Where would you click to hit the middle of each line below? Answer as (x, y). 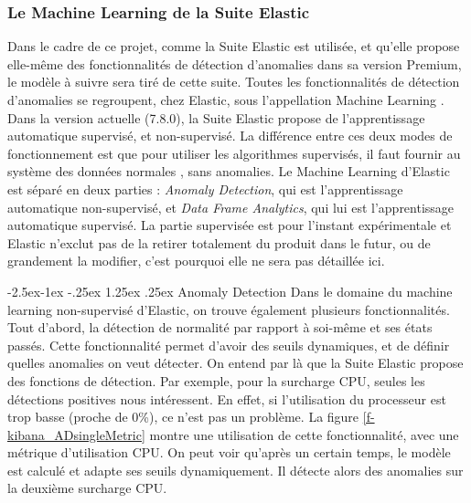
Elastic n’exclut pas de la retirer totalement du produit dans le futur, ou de (219, 242)
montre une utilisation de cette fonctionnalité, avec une (304, 434)
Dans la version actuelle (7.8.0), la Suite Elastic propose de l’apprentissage (216, 117)
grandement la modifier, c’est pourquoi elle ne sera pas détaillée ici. (196, 261)
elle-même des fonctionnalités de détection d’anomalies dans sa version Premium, (235, 63)
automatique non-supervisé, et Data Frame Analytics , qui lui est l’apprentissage (231, 207)
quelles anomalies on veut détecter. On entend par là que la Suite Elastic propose (235, 363)
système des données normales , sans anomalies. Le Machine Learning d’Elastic (229, 171)
